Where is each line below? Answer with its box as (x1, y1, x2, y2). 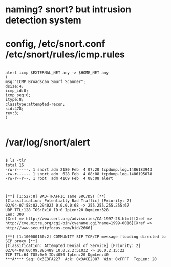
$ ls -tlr (5, 158, 27, 163)
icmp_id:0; (5, 88, 29, 93)
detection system (5, 14, 81, 26)
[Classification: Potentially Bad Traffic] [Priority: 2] (5, 198, 132, 203)
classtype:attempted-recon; (5, 101, 66, 107)
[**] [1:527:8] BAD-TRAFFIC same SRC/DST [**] (5, 194, 106, 199)
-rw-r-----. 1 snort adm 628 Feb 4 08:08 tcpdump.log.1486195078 (5, 172, 153, 177)
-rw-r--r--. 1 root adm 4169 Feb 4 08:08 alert (5, 176, 114, 181)
